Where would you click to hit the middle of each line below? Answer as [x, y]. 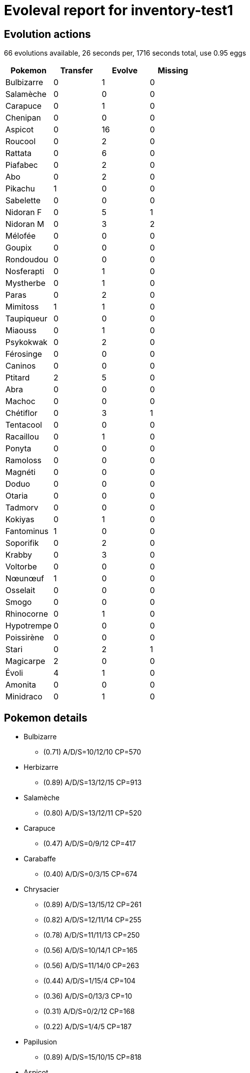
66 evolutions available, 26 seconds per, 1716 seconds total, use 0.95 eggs [125, 53]
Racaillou [22, 437]
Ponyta [18, 449]
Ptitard [18, 378]
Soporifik [22, 543]
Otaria [17, 496]
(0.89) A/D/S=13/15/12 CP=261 [93, 905]
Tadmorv [22, 508]
